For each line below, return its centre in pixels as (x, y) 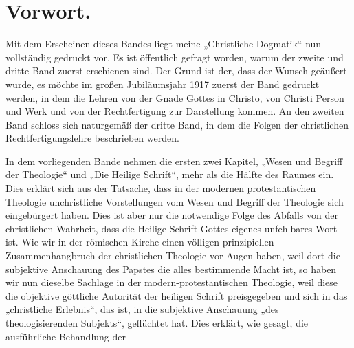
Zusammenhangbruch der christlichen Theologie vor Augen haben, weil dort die (173, 255)
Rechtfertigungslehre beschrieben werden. (92, 138)
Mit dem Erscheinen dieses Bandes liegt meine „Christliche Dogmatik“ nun (164, 44)
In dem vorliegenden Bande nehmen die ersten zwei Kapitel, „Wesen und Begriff (174, 161)
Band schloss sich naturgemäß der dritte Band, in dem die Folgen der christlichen (177, 124)
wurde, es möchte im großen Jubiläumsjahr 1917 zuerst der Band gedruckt (163, 84)
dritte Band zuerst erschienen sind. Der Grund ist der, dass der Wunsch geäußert (176, 70)
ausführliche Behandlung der (66, 336)
